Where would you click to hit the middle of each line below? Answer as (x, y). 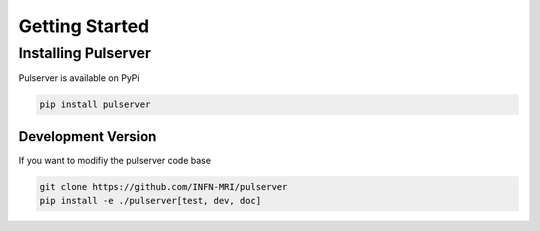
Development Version (87, 136)
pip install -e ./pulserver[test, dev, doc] (150, 201)
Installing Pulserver (85, 53)
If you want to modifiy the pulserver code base (115, 160)
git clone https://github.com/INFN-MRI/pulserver (163, 186)
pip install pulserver (95, 104)
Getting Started (84, 26)
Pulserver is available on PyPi (79, 78)
